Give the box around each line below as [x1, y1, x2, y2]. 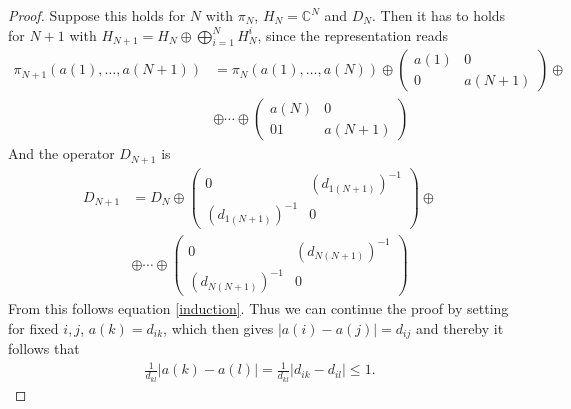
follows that [8, 338, 80, 359]
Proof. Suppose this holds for [8, 5, 186, 25]
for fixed [8, 317, 59, 338]
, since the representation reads [257, 24, 448, 45]
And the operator [8, 143, 115, 164]
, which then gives [163, 317, 274, 338]
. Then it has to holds [371, 5, 506, 25]
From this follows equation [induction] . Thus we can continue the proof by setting [8, 298, 509, 319]
